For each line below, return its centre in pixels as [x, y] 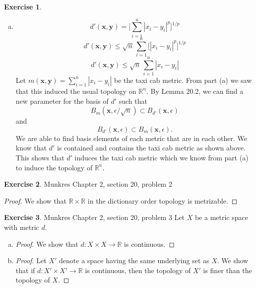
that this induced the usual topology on [76, 91]
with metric [22, 227]
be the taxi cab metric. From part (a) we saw [183, 80]
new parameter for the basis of [62, 101]
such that [133, 101]
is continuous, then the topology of [138, 270]
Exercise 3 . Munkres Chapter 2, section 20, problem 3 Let [94, 217]
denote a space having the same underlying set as [134, 260]
